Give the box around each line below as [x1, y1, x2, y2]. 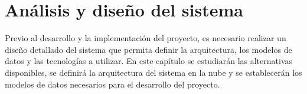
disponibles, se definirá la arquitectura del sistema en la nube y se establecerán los [5, 66, 302, 78]
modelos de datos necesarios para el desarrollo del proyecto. [5, 78, 220, 90]
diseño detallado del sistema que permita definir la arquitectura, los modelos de [5, 43, 292, 55]
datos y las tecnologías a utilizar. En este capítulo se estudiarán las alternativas [5, 55, 293, 67]
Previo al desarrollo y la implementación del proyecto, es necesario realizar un [5, 32, 286, 44]
